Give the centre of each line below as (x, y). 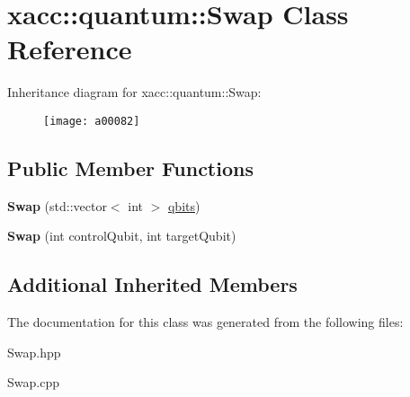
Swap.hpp (34, 352)
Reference (70, 49)
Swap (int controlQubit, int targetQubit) (122, 236)
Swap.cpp (33, 382)
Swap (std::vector (57, 205)
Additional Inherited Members (152, 284)
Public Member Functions (130, 168)
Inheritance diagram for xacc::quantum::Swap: (134, 92)
